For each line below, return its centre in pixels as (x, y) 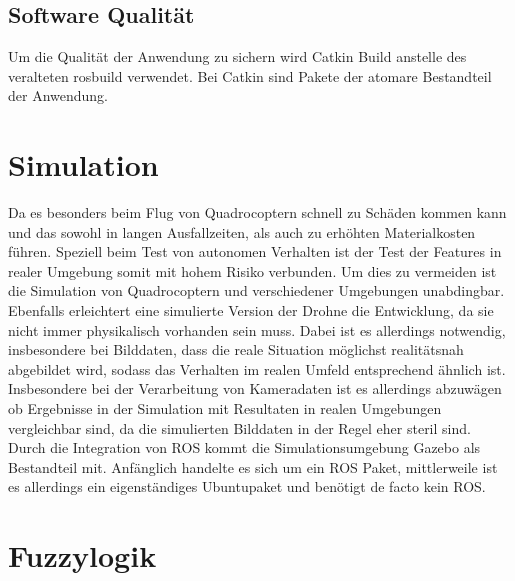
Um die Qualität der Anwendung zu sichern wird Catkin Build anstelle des (237, 56)
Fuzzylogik (82, 555)
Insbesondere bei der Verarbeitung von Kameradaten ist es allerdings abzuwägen (255, 388)
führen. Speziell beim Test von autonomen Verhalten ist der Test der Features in (255, 251)
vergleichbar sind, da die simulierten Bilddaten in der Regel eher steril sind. (239, 427)
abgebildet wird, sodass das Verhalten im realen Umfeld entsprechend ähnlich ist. (257, 368)
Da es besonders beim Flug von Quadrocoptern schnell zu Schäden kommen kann (257, 212)
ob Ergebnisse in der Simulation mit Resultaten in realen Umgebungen (225, 408)
